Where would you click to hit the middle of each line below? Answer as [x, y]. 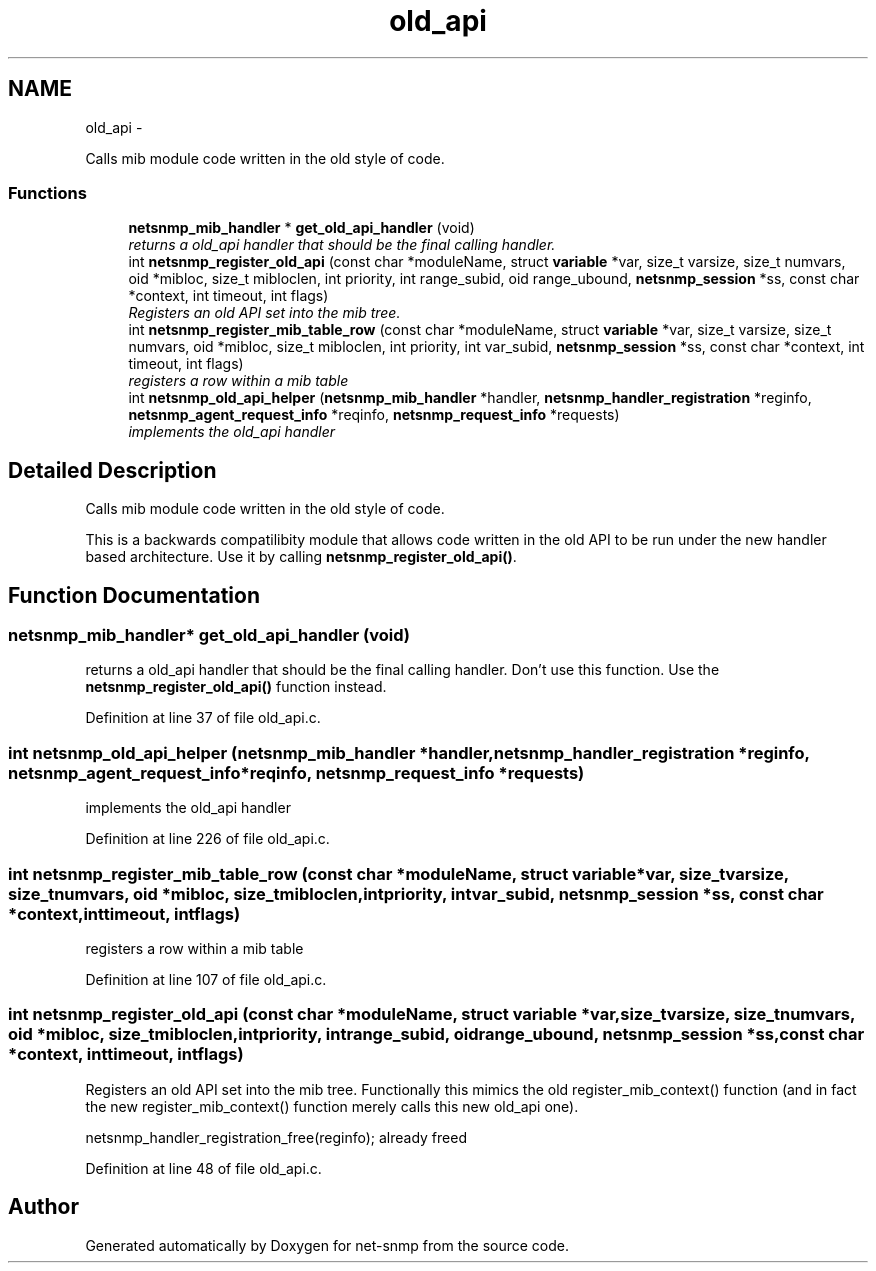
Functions [47, 192]
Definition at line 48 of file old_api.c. [203, 1168]
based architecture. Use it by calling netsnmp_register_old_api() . [301, 557]
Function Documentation [134, 595]
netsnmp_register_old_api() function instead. [236, 687]
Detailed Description [112, 470]
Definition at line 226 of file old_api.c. [207, 839]
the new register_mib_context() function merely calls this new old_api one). [332, 1106]
